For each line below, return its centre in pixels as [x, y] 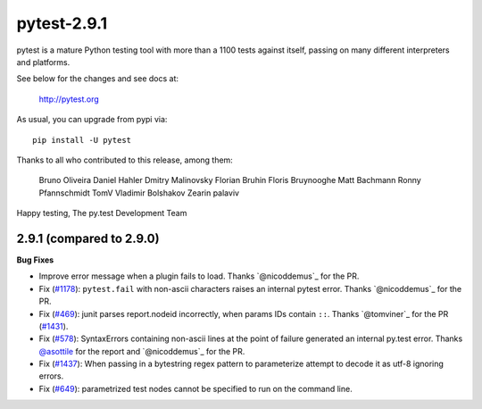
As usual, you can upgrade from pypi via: [92, 120]
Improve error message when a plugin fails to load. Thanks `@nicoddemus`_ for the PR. [199, 276]
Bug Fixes [35, 260]
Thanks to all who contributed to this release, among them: [125, 160]
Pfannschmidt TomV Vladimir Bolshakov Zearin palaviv [139, 193]
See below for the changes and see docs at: [97, 79]
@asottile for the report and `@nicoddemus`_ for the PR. [142, 351]
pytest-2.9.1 [62, 23]
